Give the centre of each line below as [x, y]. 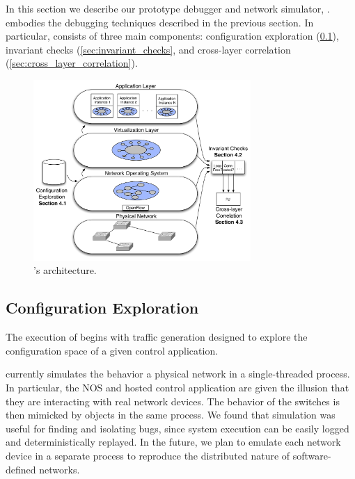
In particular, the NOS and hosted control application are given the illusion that [177, 388]
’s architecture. [65, 270]
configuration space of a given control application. [112, 350]
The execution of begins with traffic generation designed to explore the [157, 337]
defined [21, 469]
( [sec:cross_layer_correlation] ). [72, 63]
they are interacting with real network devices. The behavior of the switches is [173, 401]
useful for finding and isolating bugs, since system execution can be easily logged [177, 428]
